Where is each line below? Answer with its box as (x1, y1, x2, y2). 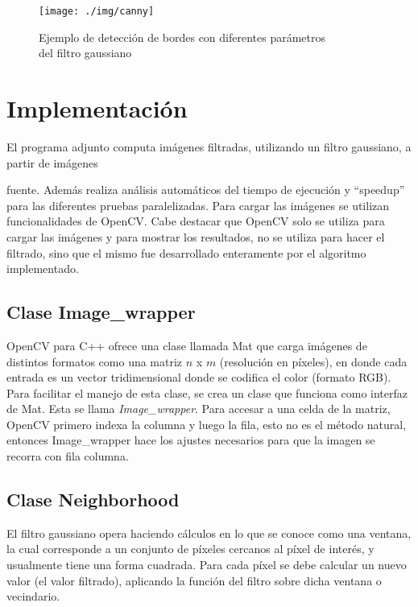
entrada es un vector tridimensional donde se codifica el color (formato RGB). (6, 369, 391, 386)
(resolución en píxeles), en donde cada (219, 353, 408, 370)
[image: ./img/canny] (39, 6, 155, 17)
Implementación (6, 92, 188, 125)
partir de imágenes (6, 154, 98, 171)
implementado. (6, 260, 79, 277)
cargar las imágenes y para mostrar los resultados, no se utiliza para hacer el (6, 228, 385, 245)
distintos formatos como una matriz (6, 353, 183, 370)
